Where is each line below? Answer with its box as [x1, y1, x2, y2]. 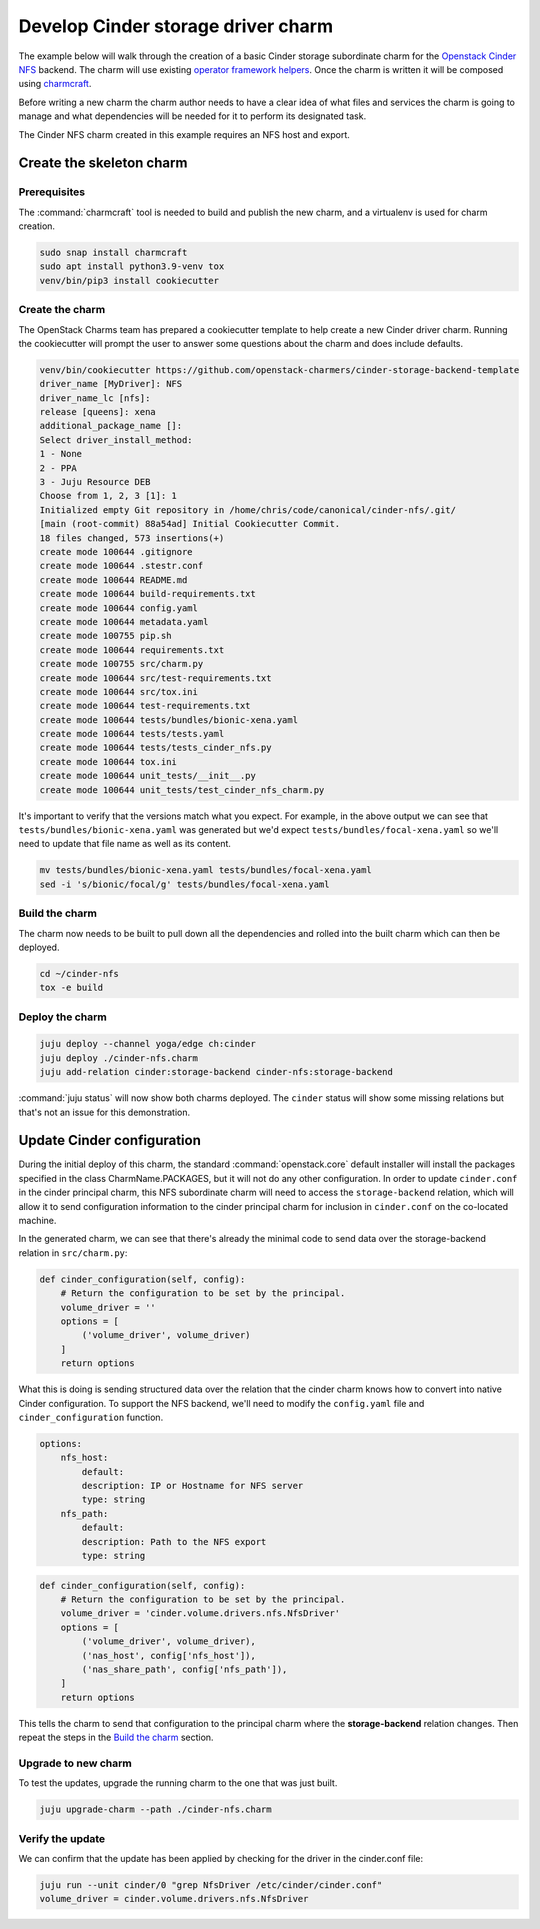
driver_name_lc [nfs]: [39, 392, 151, 404]
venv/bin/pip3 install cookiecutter [39, 275, 220, 286]
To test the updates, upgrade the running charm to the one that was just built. [18, 1777, 338, 1789]
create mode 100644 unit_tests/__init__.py [39, 770, 257, 782]
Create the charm [18, 303, 106, 317]
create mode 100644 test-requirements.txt [39, 700, 251, 712]
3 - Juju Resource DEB [39, 476, 151, 488]
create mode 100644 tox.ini [39, 756, 177, 767]
